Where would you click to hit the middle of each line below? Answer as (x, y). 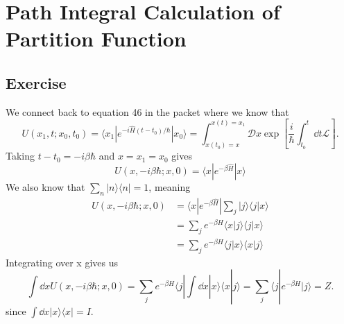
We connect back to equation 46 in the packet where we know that (147, 111)
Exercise (36, 82)
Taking (20, 156)
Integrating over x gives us (62, 262)
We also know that (45, 187)
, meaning (170, 187)
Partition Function (96, 39)
